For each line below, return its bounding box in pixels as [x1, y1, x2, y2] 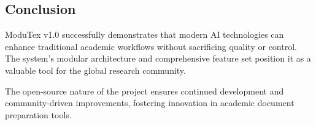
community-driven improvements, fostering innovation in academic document [5, 96, 295, 109]
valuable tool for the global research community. [5, 63, 186, 76]
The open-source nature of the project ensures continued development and [5, 84, 284, 97]
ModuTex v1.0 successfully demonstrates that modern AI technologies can [5, 28, 284, 41]
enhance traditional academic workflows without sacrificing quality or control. [5, 40, 297, 52]
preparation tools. [5, 108, 72, 121]
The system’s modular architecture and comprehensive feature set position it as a [5, 52, 311, 65]
